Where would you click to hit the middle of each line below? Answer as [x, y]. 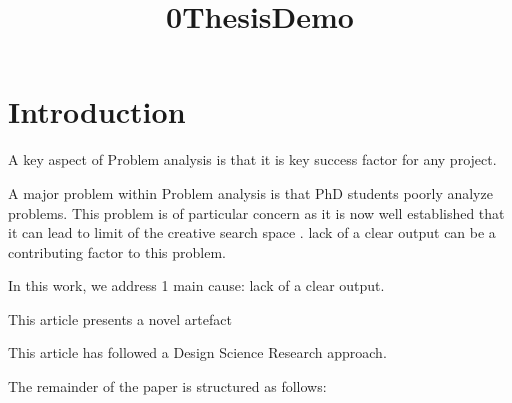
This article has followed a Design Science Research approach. [197, 352]
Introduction [97, 111]
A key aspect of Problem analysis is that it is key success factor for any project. [252, 159]
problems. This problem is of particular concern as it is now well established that [256, 212]
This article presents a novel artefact [120, 318]
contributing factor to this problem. [117, 251]
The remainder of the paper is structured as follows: [167, 386]
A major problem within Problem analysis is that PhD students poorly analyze [250, 192]
